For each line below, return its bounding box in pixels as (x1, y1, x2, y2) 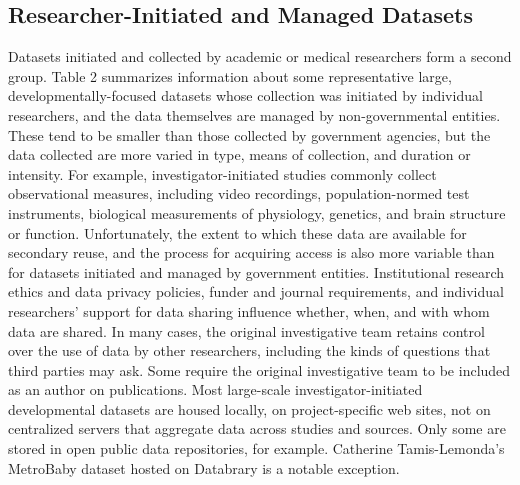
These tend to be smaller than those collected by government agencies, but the (8, 124, 491, 145)
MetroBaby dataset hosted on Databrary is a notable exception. (8, 457, 400, 478)
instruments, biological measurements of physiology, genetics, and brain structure (8, 202, 506, 223)
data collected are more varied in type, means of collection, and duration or (8, 144, 471, 165)
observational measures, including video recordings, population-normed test (8, 183, 470, 204)
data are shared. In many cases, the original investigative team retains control (8, 320, 485, 341)
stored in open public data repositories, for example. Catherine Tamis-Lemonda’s (8, 438, 505, 459)
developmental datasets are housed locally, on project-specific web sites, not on (8, 398, 491, 419)
